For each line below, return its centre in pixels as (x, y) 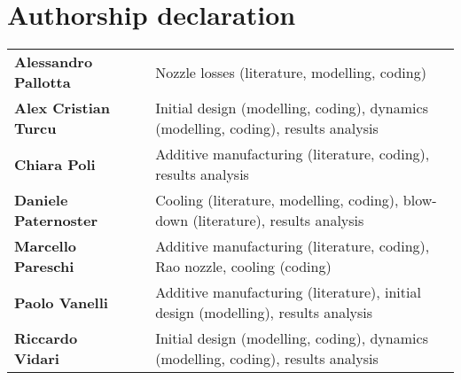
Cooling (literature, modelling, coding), (277, 200)
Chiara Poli (55, 164)
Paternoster (56, 221)
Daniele (41, 200)
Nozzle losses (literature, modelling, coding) (291, 72)
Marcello (46, 246)
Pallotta (43, 82)
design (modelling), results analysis (264, 313)
